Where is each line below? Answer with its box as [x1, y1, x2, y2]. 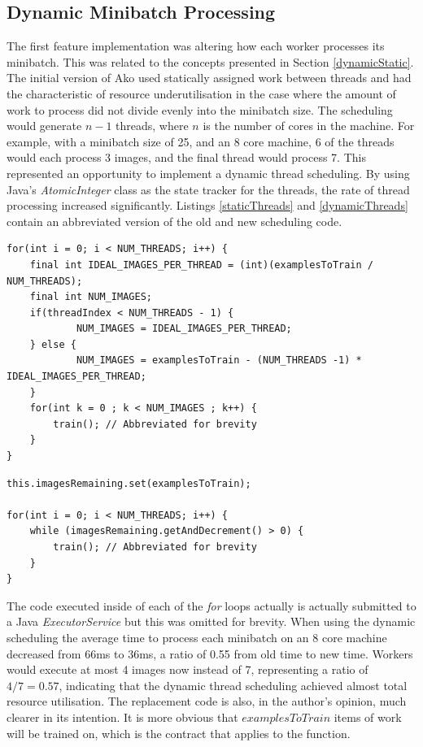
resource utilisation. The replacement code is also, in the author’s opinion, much [7, 693, 407, 710]
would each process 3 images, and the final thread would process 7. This [7, 149, 366, 166]
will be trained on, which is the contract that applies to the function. [7, 724, 351, 741]
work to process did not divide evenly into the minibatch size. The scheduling [7, 101, 393, 118]
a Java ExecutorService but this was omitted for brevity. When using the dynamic [7, 613, 416, 630]
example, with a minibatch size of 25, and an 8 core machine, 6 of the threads [7, 132, 395, 150]
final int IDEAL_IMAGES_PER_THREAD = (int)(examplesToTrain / [29, 258, 374, 271]
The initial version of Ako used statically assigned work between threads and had [7, 69, 412, 86]
